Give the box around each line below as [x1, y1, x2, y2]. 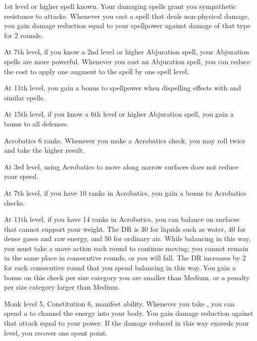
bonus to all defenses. [4, 118, 69, 128]
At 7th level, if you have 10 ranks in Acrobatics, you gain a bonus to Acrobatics [4, 187, 247, 198]
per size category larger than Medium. [4, 282, 120, 292]
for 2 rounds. [4, 30, 43, 40]
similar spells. [4, 92, 46, 102]
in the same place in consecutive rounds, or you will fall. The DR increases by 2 [4, 253, 246, 263]
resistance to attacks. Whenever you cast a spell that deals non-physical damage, [4, 10, 250, 21]
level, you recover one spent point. [4, 327, 107, 338]
